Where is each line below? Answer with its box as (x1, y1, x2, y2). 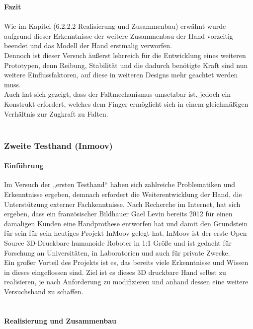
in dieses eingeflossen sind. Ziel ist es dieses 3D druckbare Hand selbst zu (4, 266, 226, 277)
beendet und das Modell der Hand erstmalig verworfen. (4, 40, 172, 51)
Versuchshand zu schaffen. (4, 286, 84, 296)
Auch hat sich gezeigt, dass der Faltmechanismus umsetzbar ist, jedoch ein (4, 89, 231, 99)
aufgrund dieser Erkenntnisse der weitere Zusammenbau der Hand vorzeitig (4, 30, 233, 41)
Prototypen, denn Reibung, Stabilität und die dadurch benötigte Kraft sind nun (4, 60, 248, 70)
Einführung (4, 160, 44, 171)
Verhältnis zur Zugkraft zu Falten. (4, 108, 108, 119)
